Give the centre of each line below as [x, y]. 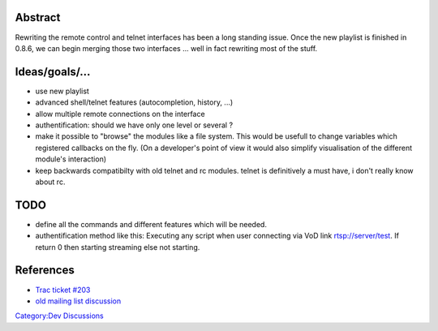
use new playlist [62, 91]
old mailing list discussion [78, 301]
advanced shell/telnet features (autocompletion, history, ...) [134, 102]
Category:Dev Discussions [60, 316]
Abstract [38, 17]
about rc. [50, 182]
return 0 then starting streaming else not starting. [118, 247]
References [45, 271]
